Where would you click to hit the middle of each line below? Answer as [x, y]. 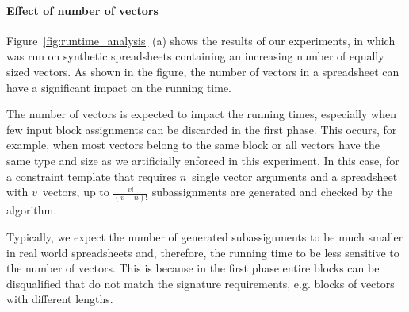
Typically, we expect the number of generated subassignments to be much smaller [205, 237]
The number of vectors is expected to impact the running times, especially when [201, 114]
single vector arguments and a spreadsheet [295, 176]
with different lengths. [60, 299]
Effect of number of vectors [82, 10]
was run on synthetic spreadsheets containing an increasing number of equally [195, 56]
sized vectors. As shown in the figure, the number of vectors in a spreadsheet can [203, 71]
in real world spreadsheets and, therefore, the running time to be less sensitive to [203, 252]
